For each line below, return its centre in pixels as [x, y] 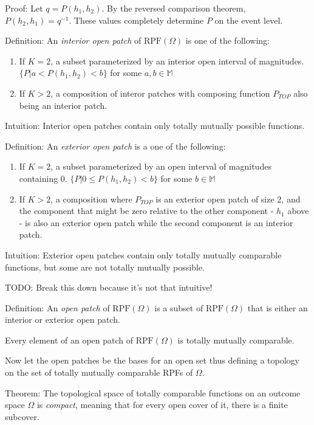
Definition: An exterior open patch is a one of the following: [115, 146]
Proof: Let [24, 8]
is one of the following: [227, 40]
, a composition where [91, 199]
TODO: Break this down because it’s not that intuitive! [109, 287]
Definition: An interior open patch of [73, 40]
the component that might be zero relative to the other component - [146, 211]
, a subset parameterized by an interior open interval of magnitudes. [177, 60]
